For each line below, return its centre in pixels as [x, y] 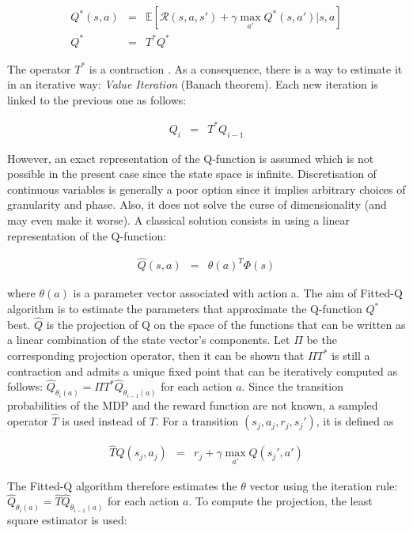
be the [322, 340]
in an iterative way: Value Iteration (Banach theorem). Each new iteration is [193, 84]
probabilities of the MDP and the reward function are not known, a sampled [193, 405]
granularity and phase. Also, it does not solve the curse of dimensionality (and [197, 204]
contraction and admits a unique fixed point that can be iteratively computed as [202, 370]
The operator [39, 68]
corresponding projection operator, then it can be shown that [156, 355]
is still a [351, 355]
